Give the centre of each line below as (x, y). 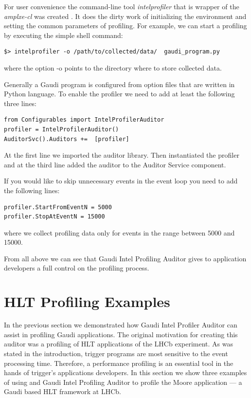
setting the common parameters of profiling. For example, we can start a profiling (125, 26)
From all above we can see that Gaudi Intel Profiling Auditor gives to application (125, 258)
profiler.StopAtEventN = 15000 (54, 217)
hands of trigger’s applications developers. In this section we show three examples (125, 372)
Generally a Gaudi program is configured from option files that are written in (119, 84)
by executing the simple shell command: (63, 35)
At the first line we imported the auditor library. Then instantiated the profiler (122, 155)
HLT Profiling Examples (87, 301)
